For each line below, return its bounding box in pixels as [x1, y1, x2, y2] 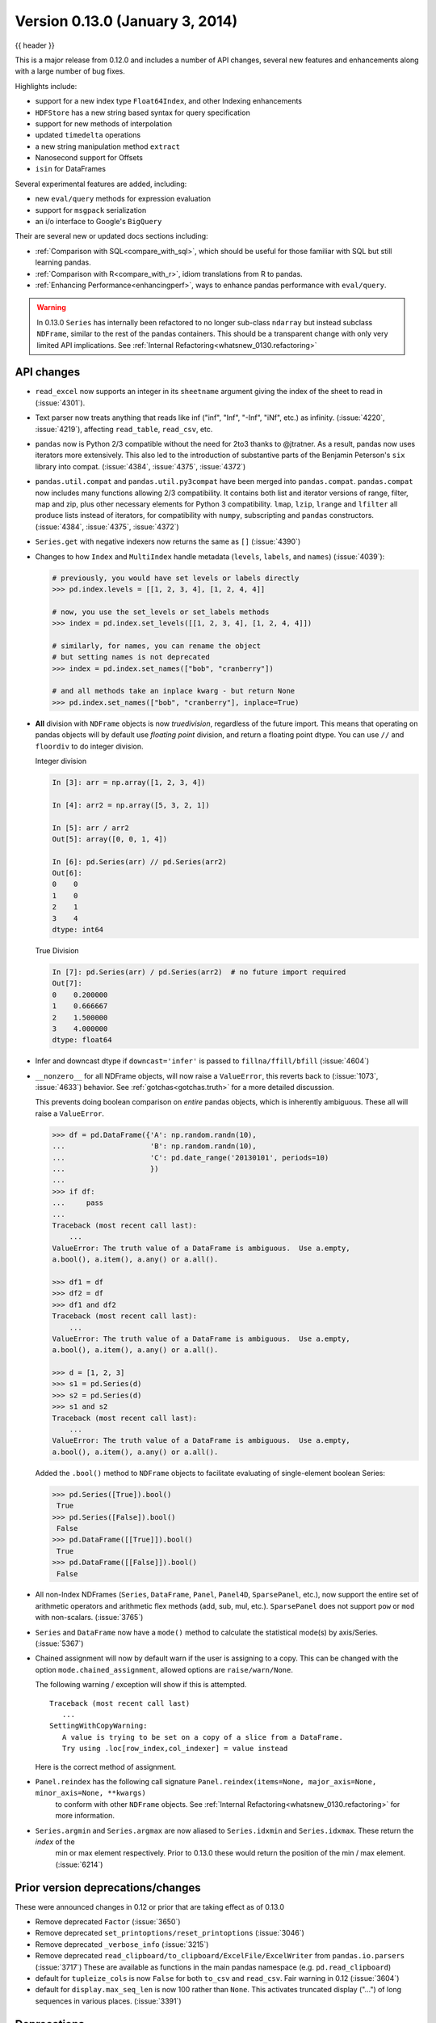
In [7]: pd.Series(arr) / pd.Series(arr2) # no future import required [52, 967, 346, 977]
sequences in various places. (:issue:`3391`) [35, 1995, 182, 2006]
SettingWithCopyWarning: [49, 1721, 148, 1731]
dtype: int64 [52, 925, 104, 935]
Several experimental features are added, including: [15, 179, 187, 189]
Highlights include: [15, 81, 78, 91]
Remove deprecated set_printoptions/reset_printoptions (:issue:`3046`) [35, 1928, 304, 1938]
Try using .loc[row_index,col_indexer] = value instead [61, 1744, 288, 1754]
